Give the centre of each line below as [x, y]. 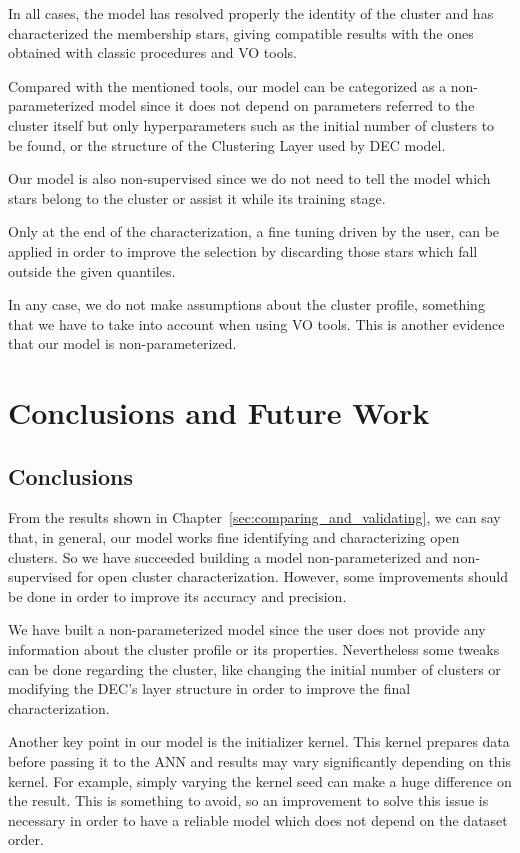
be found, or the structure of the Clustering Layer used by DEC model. [227, 144]
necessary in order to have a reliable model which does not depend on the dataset [258, 819]
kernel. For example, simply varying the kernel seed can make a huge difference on [260, 780]
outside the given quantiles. [92, 270]
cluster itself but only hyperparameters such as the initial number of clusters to [251, 124]
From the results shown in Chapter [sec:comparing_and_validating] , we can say [254, 517]
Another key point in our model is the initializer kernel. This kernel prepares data [259, 741]
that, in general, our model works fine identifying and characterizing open [234, 537]
